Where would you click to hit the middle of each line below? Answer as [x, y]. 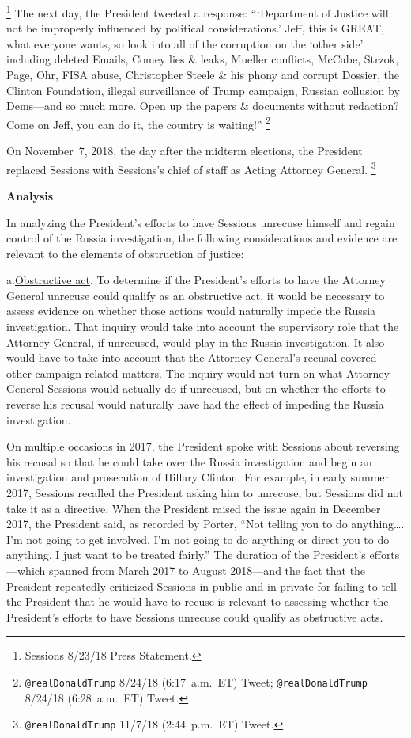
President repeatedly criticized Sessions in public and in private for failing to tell [202, 586]
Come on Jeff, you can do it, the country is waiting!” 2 [138, 123]
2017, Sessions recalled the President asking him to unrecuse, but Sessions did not [205, 493]
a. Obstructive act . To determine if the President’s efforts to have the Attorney [196, 280]
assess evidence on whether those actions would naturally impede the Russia [191, 311]
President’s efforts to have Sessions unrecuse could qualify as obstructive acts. [195, 616]
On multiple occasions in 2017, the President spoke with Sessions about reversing [203, 446]
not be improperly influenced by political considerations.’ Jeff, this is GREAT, [195, 28]
